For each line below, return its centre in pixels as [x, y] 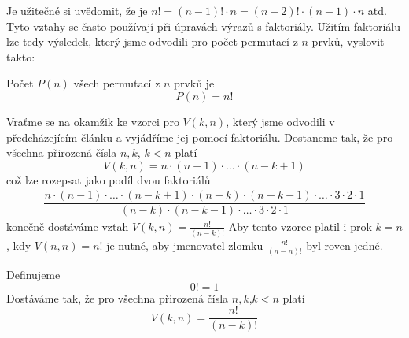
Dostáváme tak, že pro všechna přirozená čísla [118, 297]
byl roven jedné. [345, 245]
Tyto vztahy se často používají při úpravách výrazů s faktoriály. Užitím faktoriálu [203, 26]
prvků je [194, 83]
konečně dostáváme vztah [68, 227]
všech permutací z [117, 83]
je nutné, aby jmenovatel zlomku [185, 245]
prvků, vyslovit [348, 41]
